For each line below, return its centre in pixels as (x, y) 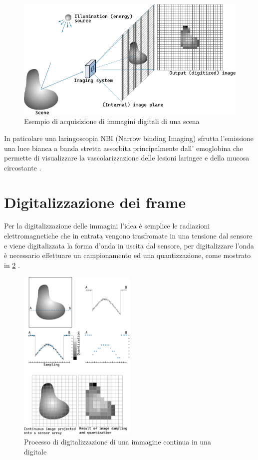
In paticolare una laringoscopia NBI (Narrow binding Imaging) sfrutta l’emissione (129, 138)
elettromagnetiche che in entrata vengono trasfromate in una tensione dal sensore (128, 236)
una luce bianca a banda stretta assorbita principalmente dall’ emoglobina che (124, 148)
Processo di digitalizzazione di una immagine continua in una (118, 442)
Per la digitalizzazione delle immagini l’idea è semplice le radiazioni (107, 226)
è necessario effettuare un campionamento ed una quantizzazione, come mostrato (128, 255)
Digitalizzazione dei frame (95, 202)
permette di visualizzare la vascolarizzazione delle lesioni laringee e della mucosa (127, 158)
